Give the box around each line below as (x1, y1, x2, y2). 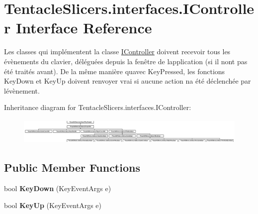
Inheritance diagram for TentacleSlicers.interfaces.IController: (4, 102, 191, 112)
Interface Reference (15, 17, 152, 38)
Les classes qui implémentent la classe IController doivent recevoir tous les (4, 46, 231, 57)
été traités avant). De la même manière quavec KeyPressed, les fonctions (4, 66, 225, 76)
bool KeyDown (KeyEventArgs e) (4, 183, 111, 194)
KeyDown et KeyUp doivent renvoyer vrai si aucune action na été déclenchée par (4, 76, 251, 86)
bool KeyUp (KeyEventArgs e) (4, 200, 101, 210)
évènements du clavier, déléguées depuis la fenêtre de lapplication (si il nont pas (4, 56, 248, 66)
